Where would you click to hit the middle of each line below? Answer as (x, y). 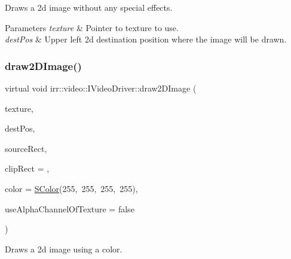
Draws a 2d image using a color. (64, 249)
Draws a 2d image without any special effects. (89, 7)
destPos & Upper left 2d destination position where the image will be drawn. (146, 39)
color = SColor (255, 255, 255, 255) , (71, 188)
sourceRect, (26, 148)
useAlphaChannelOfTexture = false (70, 208)
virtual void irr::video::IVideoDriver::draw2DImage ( (101, 88)
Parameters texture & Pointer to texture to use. (92, 27)
